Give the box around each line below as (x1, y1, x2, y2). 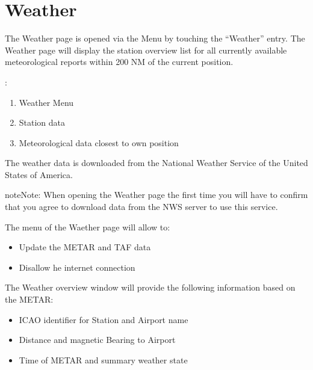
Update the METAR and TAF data (19, 241, 151, 253)
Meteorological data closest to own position (19, 136, 179, 149)
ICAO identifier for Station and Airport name (19, 313, 188, 325)
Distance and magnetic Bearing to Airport (19, 333, 176, 346)
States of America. (5, 168, 73, 180)
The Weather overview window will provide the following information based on (5, 281, 296, 294)
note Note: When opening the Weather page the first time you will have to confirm (5, 188, 308, 201)
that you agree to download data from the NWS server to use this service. (5, 200, 278, 213)
